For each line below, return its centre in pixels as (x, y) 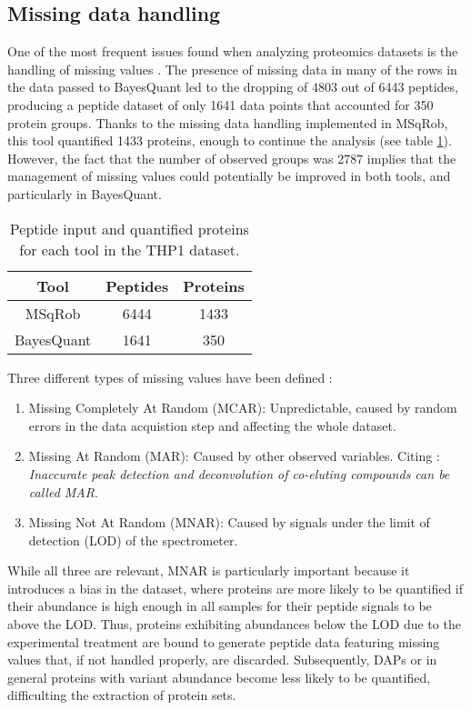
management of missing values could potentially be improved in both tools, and (229, 176)
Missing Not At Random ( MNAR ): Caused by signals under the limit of (229, 522)
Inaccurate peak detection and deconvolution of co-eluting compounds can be (239, 473)
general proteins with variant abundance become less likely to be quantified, (219, 677)
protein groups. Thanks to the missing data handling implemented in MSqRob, (228, 122)
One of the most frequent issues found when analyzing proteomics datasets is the (233, 51)
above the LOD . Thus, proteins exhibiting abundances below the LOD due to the (234, 624)
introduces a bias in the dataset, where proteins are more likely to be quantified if (235, 588)
